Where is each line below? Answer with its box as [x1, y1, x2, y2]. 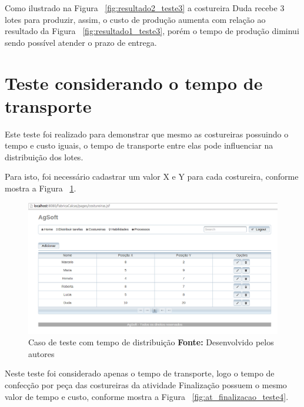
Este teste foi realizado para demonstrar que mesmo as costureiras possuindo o [5, 127, 289, 140]
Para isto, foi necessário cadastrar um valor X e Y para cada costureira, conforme [5, 170, 299, 183]
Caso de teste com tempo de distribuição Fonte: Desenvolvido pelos [28, 336, 274, 348]
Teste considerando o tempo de [5, 70, 263, 95]
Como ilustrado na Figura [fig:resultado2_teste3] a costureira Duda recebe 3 [5, 2, 285, 14]
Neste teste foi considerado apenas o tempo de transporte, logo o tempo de [5, 367, 275, 379]
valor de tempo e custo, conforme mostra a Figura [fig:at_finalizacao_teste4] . [5, 390, 289, 402]
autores [28, 347, 55, 359]
